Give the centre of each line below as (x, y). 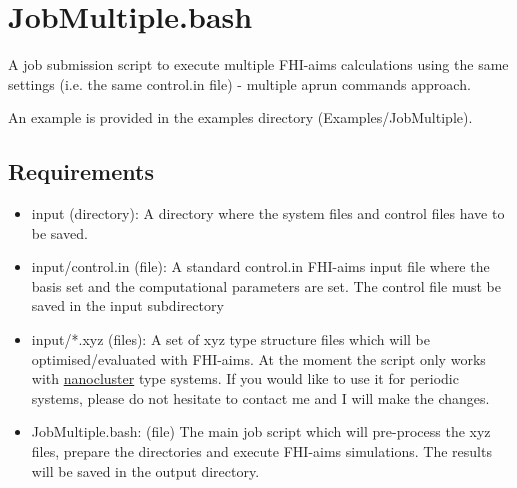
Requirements (81, 171)
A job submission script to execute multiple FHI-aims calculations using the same (258, 64)
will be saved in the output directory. (145, 470)
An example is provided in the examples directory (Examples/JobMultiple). (240, 117)
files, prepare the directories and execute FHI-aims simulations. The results (261, 451)
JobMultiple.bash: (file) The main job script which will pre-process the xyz (261, 431)
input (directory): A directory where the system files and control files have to (268, 213)
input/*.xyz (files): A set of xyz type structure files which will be (231, 339)
